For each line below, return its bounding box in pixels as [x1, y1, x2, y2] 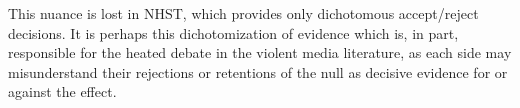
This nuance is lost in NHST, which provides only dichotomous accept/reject [8, 3, 479, 23]
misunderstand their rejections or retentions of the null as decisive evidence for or [8, 61, 508, 82]
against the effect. [8, 81, 117, 102]
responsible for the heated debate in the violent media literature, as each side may [8, 42, 512, 63]
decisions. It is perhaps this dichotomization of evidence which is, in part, [8, 22, 459, 43]
